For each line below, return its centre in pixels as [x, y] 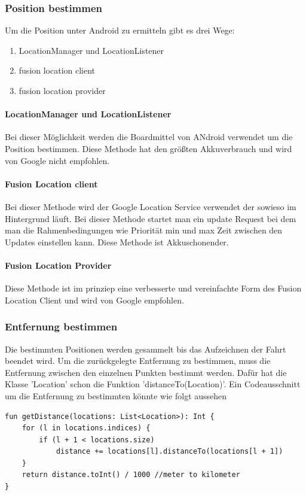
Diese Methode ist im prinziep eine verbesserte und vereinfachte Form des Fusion [153, 288]
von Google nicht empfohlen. [57, 160]
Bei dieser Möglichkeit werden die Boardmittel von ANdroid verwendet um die [149, 137]
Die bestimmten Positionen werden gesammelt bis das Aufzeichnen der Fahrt [146, 349]
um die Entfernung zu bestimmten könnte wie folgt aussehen [116, 395]
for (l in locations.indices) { [86, 428]
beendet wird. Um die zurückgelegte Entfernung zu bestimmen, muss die [138, 361]
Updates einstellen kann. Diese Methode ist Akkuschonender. [117, 242]
